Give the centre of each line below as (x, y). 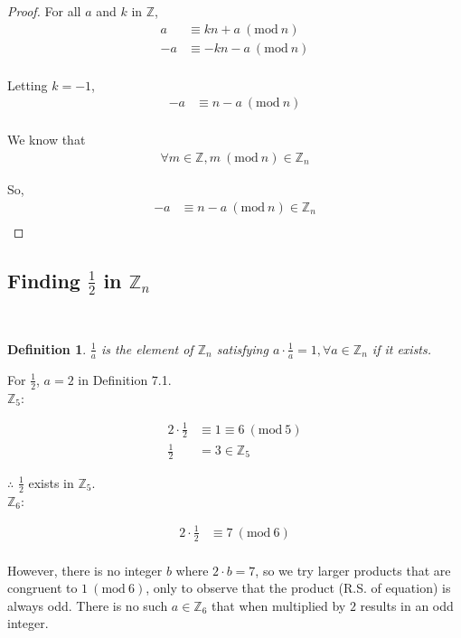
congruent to (42, 588)
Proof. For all (44, 11)
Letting (28, 84)
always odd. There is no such (88, 605)
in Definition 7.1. (125, 379)
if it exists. (402, 348)
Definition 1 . (47, 348)
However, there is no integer (85, 570)
